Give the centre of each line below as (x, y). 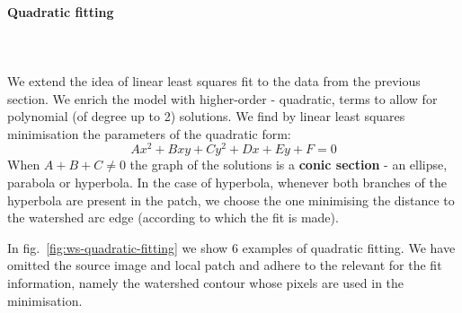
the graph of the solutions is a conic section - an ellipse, (289, 165)
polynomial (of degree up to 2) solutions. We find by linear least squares (206, 116)
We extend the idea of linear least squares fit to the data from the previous (214, 80)
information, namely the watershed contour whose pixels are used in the (206, 283)
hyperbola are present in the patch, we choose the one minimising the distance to (231, 200)
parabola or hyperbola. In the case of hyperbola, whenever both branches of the (227, 183)
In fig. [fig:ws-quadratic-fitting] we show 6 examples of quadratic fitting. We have (231, 247)
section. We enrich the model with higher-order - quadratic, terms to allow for (222, 98)
